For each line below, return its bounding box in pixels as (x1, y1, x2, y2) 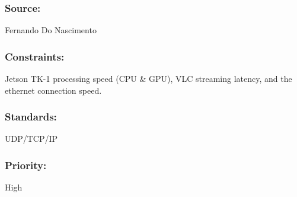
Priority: (5, 157, 47, 172)
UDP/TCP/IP (5, 132, 58, 145)
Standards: (5, 109, 57, 124)
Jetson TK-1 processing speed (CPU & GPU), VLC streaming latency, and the (5, 72, 292, 85)
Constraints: (5, 49, 65, 63)
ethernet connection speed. (5, 84, 102, 96)
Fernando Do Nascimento (5, 24, 97, 36)
